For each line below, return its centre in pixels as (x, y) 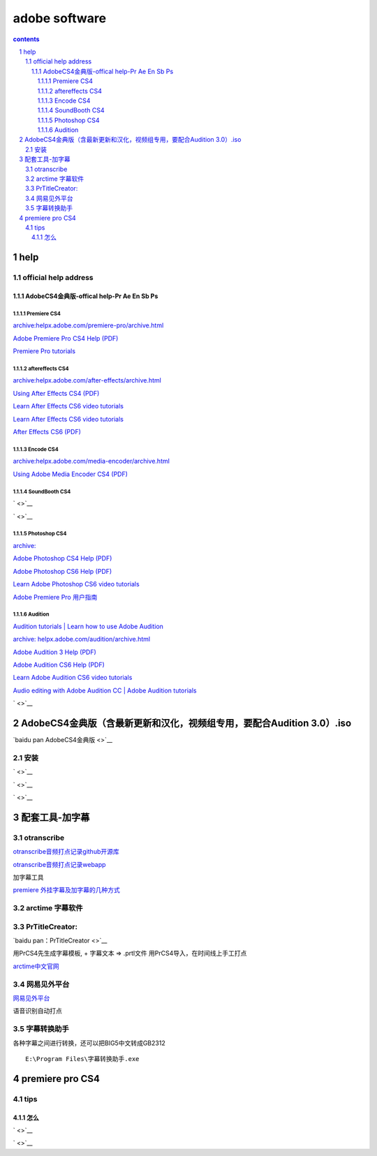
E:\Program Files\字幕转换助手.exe (82, 1059)
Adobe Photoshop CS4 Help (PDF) (62, 558)
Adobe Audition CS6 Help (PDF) (59, 665)
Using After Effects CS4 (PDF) (56, 393)
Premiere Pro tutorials (44, 351)
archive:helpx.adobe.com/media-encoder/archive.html (91, 461)
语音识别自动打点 (37, 1011)
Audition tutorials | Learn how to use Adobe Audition (88, 626)
